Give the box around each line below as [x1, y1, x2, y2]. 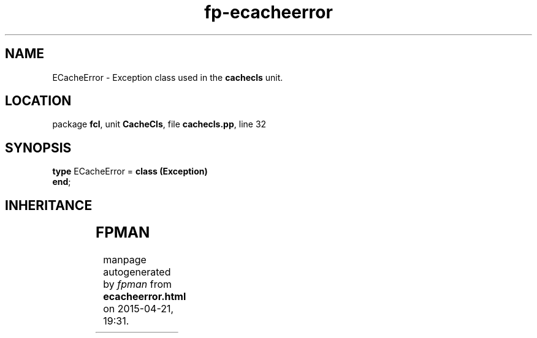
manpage [103, 254, 147, 266]
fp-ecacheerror [204, 2, 333, 23]
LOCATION [5, 93, 72, 109]
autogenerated [103, 266, 171, 279]
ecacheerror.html [103, 290, 186, 303]
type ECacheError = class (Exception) [52, 166, 208, 177]
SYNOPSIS [5, 140, 72, 156]
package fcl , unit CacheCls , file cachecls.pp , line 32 [52, 119, 267, 130]
